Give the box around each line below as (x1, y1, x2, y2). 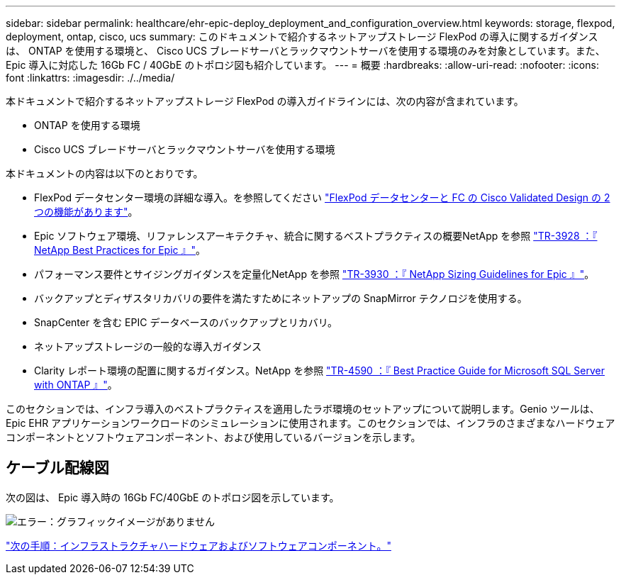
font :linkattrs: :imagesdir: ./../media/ (6, 72, 175, 84)
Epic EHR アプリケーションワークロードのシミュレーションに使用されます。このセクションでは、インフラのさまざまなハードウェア (6, 417, 615, 429)
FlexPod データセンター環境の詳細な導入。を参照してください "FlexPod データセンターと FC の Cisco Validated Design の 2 (34, 191, 610, 203)
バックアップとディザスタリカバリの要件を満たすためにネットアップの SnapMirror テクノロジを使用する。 (34, 292, 527, 304)
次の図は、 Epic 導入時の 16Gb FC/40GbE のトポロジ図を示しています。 (6, 491, 340, 503)
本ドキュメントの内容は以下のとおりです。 (6, 167, 203, 179)
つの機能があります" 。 (34, 206, 138, 218)
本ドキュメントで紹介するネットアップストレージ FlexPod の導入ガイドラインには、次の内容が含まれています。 (6, 95, 524, 107)
